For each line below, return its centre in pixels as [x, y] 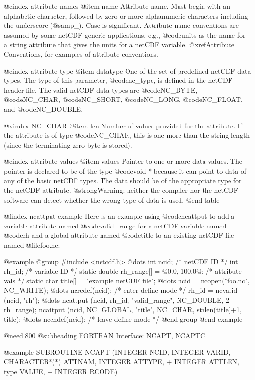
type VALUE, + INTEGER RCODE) [61, 371]
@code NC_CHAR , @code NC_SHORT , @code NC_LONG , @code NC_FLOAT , [123, 99]
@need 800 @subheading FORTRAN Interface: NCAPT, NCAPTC [105, 335]
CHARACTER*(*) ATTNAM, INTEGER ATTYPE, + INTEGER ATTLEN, [122, 361]
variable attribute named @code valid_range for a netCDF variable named [115, 225]
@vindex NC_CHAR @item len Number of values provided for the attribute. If [123, 125]
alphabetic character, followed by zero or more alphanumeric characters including [126, 15]
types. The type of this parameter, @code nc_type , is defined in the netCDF [118, 80]
